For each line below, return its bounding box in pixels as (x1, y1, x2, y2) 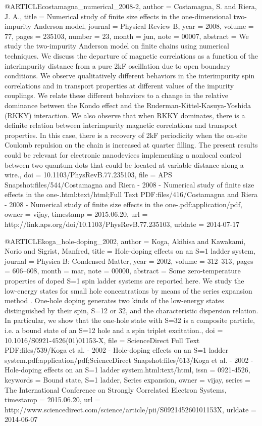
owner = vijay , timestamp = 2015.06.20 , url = (5, 209, 148, 219)
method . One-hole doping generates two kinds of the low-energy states (5, 295, 224, 306)
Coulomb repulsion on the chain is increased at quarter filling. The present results (5, 139, 258, 150)
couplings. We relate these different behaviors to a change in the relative (5, 90, 228, 101)
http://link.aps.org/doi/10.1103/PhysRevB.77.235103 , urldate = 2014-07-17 (5, 219, 240, 229)
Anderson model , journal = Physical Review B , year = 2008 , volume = (33, 21, 254, 31)
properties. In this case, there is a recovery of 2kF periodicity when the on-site (5, 129, 247, 140)
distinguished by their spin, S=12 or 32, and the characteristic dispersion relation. (5, 305, 258, 315)
